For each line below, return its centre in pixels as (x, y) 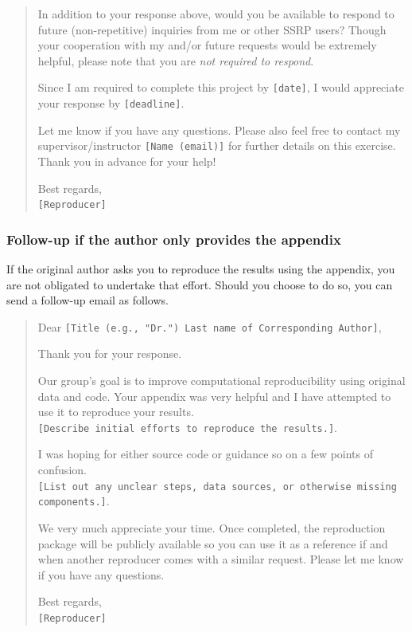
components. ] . (74, 501)
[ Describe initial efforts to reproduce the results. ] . (187, 427)
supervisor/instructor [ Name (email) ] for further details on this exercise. (217, 145)
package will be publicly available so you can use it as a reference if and (213, 543)
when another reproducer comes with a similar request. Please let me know (221, 559)
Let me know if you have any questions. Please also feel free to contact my (219, 130)
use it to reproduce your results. (116, 412)
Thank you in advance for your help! (127, 161)
